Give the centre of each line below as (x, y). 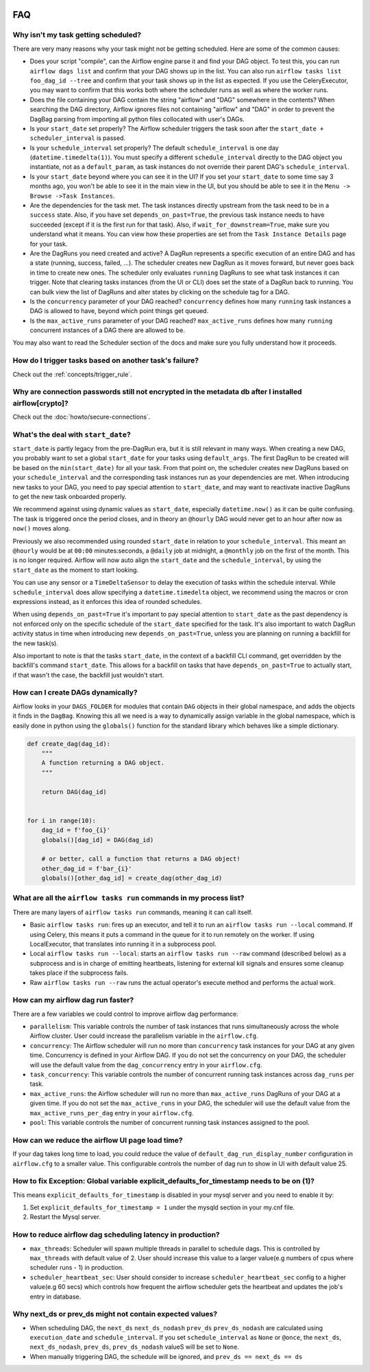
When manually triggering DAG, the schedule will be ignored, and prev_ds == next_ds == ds (166, 1356)
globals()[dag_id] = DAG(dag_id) (98, 840)
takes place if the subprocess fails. (79, 973)
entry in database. (56, 1297)
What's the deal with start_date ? (72, 434)
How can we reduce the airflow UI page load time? (98, 1140)
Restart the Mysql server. (65, 1217)
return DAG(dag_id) (74, 792)
